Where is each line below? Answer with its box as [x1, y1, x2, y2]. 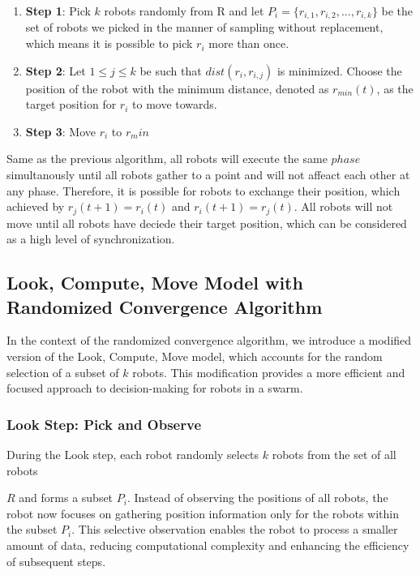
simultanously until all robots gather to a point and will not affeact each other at [6, 166, 410, 183]
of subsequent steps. [6, 552, 106, 569]
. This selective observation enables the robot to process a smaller [71, 521, 398, 538]
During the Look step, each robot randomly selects [6, 446, 259, 463]
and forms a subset [19, 489, 114, 506]
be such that [139, 62, 202, 79]
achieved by [6, 198, 65, 215]
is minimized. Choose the [276, 62, 402, 79]
